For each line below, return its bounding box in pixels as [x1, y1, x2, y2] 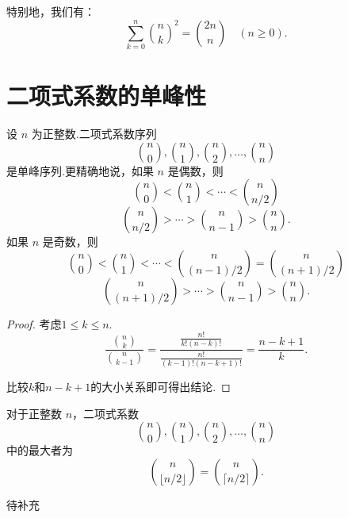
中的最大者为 [6, 442, 73, 459]
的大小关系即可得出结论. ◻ [90, 378, 231, 394]
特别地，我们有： [6, 3, 95, 19]
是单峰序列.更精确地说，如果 [6, 162, 154, 178]
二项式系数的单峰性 [6, 79, 207, 112]
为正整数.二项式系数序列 [31, 125, 157, 142]
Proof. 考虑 [6, 315, 62, 332]
